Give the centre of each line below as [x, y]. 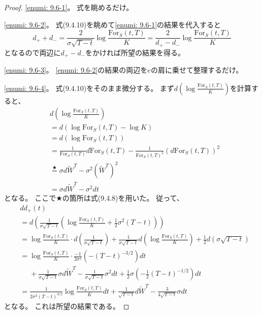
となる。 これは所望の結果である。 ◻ [67, 306]
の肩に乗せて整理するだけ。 [197, 70]
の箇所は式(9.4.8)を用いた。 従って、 [123, 198]
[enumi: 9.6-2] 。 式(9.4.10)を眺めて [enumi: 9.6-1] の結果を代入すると [113, 24]
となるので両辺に [32, 52]
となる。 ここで [30, 198]
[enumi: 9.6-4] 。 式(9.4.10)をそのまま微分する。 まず [89, 88]
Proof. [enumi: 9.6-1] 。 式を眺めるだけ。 [69, 7]
